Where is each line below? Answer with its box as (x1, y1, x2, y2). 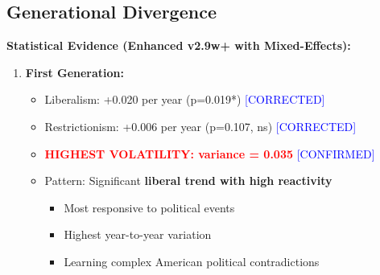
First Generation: (25, 64, 125, 80)
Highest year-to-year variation (64, 226, 212, 243)
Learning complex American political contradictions (64, 252, 320, 269)
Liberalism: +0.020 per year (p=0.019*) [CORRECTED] (44, 91, 325, 108)
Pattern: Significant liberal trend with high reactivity (44, 172, 332, 189)
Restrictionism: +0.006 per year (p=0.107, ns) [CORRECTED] (44, 117, 357, 134)
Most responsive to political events (64, 199, 235, 215)
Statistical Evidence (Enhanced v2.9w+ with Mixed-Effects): (6, 37, 351, 54)
